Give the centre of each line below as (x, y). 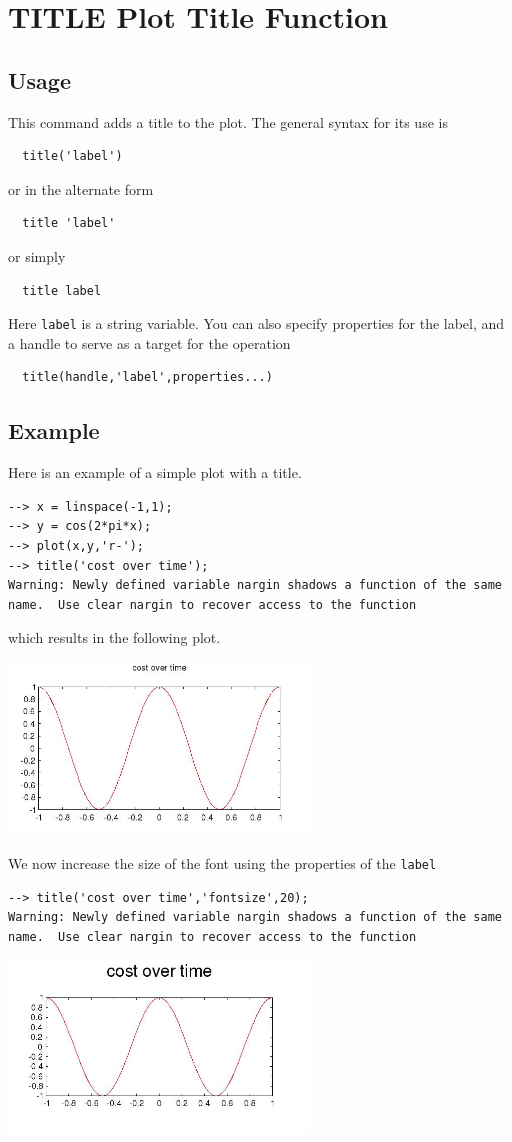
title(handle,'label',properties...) (147, 377)
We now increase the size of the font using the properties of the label (222, 862)
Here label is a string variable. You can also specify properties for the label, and (256, 323)
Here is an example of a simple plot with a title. (155, 472)
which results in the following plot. (114, 637)
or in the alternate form (81, 188)
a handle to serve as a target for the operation (149, 342)
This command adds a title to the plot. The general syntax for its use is (228, 121)
